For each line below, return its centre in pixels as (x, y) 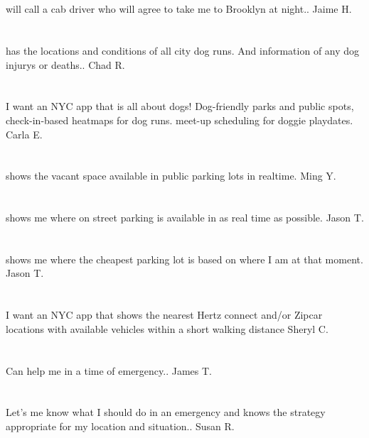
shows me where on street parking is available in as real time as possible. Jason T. (185, 218)
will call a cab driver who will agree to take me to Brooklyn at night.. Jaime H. (179, 9)
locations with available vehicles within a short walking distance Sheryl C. (167, 328)
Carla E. (24, 134)
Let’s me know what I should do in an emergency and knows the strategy (166, 412)
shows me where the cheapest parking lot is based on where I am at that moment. (184, 259)
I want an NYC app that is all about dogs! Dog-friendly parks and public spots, (180, 106)
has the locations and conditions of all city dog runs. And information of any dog (183, 50)
